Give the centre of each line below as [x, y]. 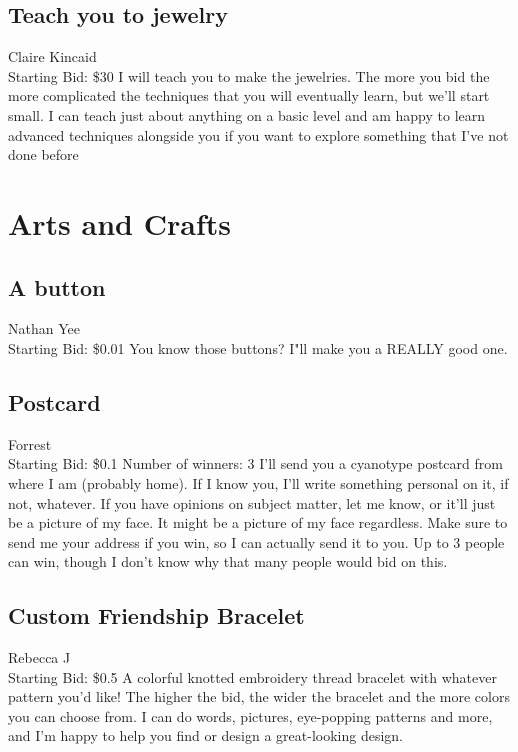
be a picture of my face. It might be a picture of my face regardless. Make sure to [258, 522]
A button [57, 286]
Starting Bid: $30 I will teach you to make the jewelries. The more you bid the [249, 75]
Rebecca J [39, 657]
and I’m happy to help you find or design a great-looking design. [205, 735]
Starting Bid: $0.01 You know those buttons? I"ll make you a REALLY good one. [258, 347]
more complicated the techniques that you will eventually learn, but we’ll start [249, 95]
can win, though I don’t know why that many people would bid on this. [228, 561]
